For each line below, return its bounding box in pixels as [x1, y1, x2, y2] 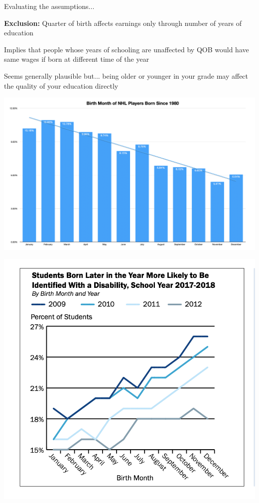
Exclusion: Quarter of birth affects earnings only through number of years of [4, 17, 242, 28]
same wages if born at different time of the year [4, 54, 149, 64]
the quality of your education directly [4, 80, 119, 91]
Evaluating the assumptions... [4, 1, 95, 11]
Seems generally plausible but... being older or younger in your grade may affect [4, 70, 249, 81]
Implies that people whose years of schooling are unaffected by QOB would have [4, 44, 249, 54]
